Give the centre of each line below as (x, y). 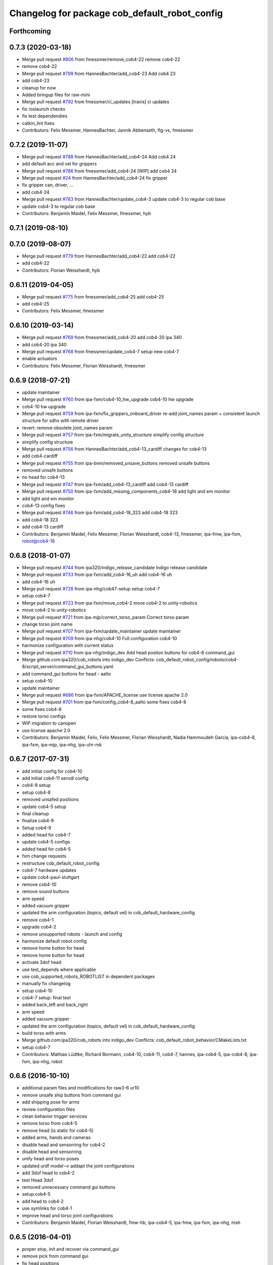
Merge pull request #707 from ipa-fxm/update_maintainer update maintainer (101, 631)
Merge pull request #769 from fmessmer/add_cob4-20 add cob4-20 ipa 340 (102, 338)
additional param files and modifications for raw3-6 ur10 (81, 1088)
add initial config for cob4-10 (52, 771)
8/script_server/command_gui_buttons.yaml (68, 667)
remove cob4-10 (39, 884)
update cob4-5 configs (46, 842)
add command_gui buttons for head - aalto (66, 673)
